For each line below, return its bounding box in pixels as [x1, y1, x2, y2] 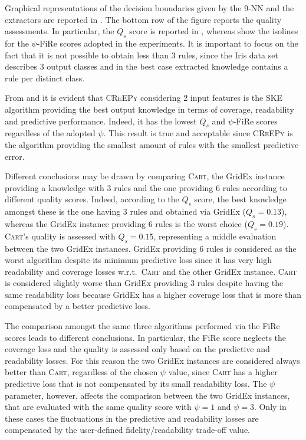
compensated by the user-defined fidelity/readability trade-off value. [5, 423, 251, 436]
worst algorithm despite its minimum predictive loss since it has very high [5, 254, 272, 266]
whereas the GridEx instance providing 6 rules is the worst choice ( [5, 217, 248, 229]
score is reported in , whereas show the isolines [129, 25, 298, 37]
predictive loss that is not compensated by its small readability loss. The [5, 377, 267, 390]
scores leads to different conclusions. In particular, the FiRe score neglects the [5, 331, 287, 343]
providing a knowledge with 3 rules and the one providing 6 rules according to [5, 181, 287, 193]
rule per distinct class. [5, 71, 85, 84]
